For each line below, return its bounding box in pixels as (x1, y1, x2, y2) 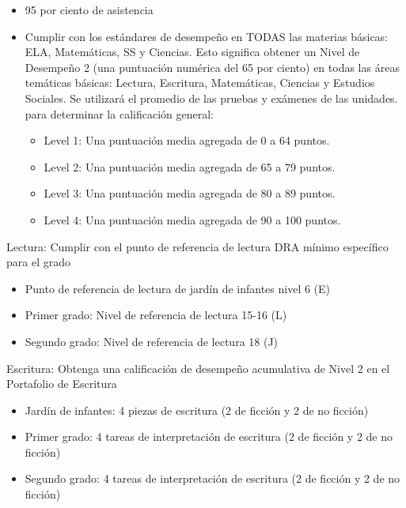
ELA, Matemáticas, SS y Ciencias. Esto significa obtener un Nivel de (25, 43, 360, 60)
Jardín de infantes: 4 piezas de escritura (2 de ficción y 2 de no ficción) (25, 401, 369, 418)
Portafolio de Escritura (6, 375, 117, 392)
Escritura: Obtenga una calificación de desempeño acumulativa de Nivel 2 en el (6, 359, 390, 376)
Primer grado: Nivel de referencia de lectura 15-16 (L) (25, 307, 287, 323)
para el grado (6, 254, 70, 270)
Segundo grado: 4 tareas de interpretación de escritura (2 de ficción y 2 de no (25, 470, 400, 487)
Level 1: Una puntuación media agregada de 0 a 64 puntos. (44, 132, 330, 149)
